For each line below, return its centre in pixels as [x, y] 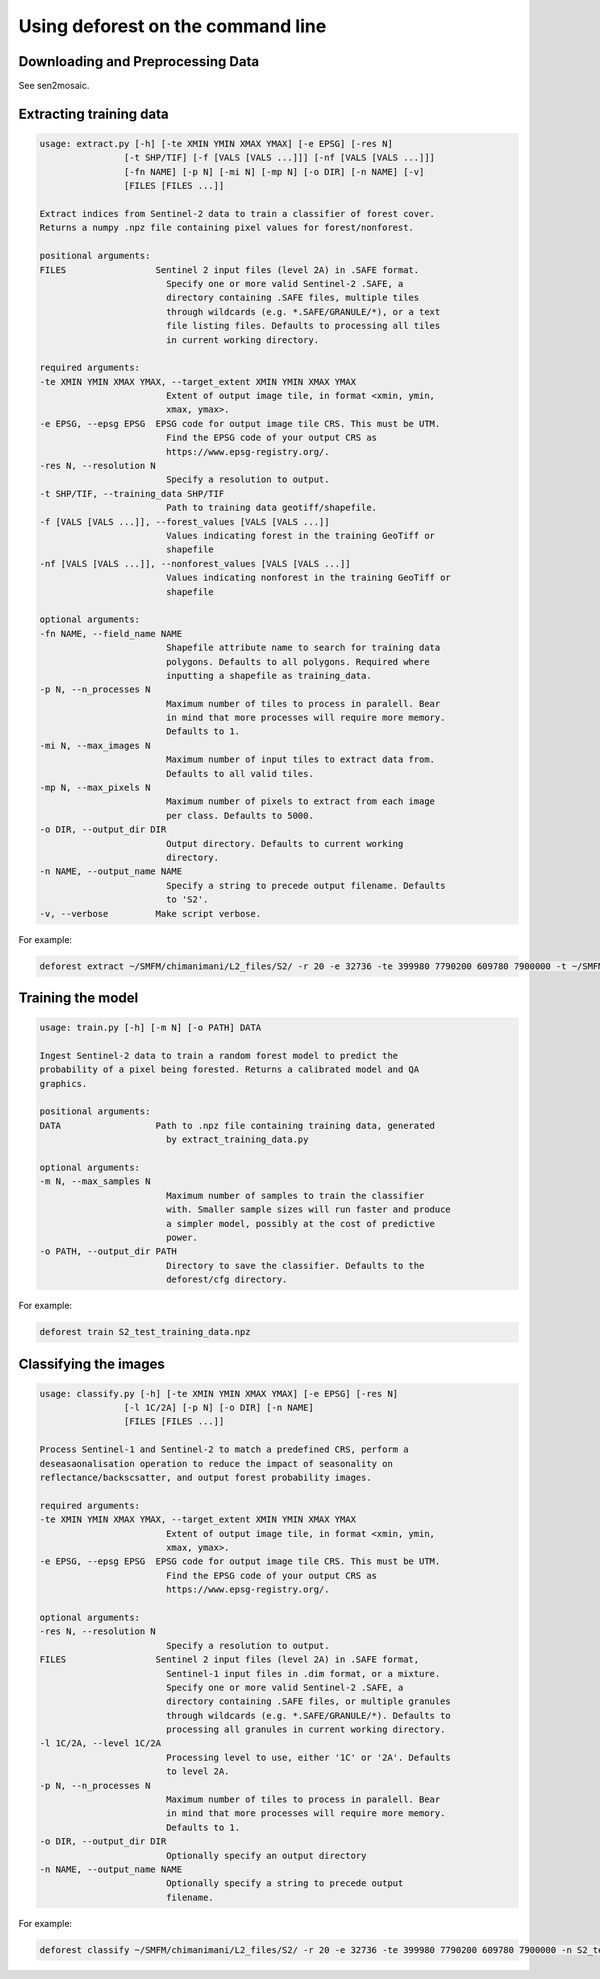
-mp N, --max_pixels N [95, 788]
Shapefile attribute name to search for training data [303, 648]
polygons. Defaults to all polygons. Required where [297, 661]
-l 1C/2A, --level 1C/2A [100, 1743]
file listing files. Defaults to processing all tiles [303, 326]
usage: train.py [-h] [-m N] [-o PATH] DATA [150, 1028]
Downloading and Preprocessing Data [139, 61]
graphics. [63, 1083]
